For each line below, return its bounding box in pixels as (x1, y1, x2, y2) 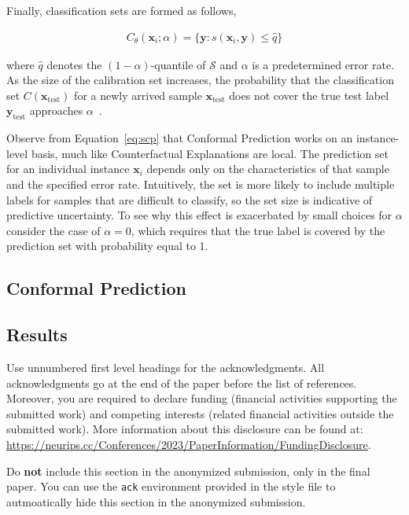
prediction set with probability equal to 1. (6, 237, 208, 254)
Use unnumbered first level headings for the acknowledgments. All (6, 359, 325, 375)
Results (6, 322, 68, 347)
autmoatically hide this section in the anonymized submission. (6, 493, 306, 509)
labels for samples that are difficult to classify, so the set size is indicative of (6, 191, 373, 208)
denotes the (46, 56, 102, 72)
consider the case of (6, 222, 101, 238)
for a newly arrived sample (74, 86, 202, 103)
